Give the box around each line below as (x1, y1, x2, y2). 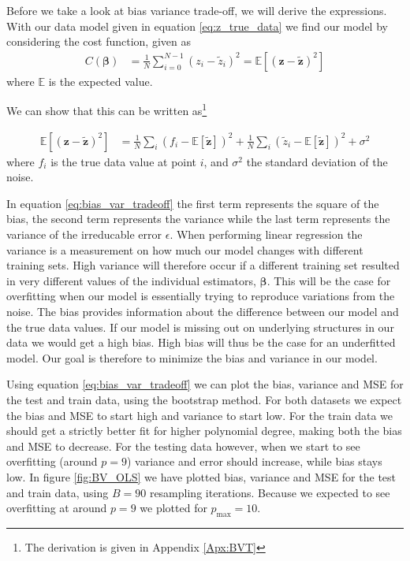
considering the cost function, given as (6, 33, 191, 50)
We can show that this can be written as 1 (6, 100, 207, 119)
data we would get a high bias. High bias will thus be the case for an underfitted (6, 334, 396, 351)
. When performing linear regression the (170, 226, 363, 243)
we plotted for (140, 500, 207, 516)
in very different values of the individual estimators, (6, 272, 256, 288)
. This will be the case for (266, 272, 391, 288)
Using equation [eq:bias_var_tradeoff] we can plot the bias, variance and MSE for (6, 376, 404, 392)
